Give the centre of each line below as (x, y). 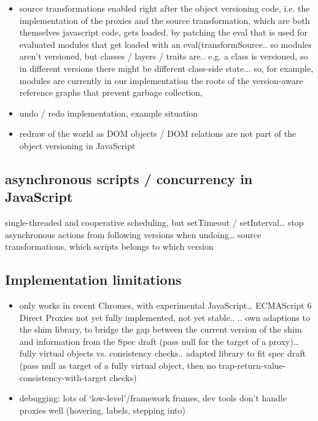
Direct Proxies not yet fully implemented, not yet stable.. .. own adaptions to (165, 317)
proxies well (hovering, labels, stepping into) (103, 410)
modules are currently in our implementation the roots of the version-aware (161, 80)
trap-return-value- (252, 365)
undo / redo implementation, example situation (109, 113)
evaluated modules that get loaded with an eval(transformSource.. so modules (165, 44)
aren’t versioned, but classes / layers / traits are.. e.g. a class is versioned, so (164, 56)
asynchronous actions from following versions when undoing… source (133, 234)
